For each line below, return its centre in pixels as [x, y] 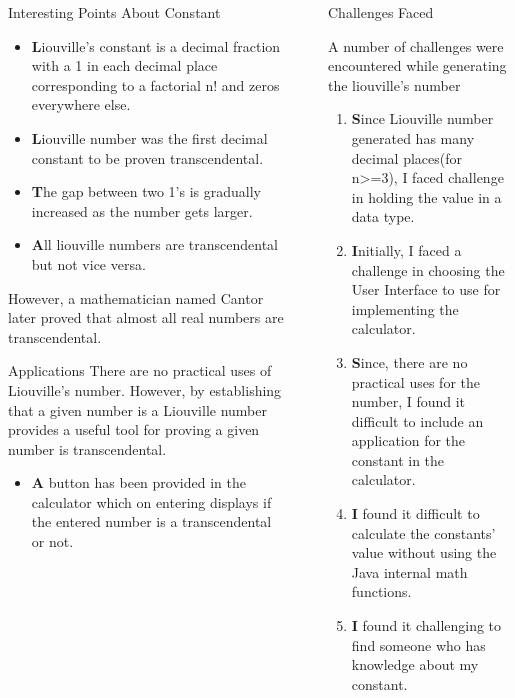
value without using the [424, 552]
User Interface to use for [426, 289]
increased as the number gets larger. [142, 210]
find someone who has [418, 644]
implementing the [405, 308]
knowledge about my [415, 664]
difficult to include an [417, 420]
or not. [52, 541]
